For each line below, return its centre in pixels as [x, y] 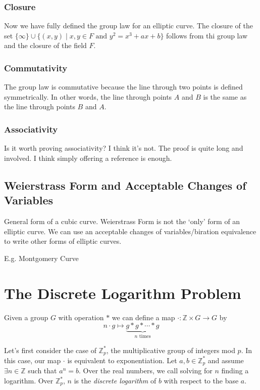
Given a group [26, 317]
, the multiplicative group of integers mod [171, 350]
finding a [235, 371]
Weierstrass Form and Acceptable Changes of [125, 185]
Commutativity [36, 68]
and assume [226, 360]
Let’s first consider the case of [50, 350]
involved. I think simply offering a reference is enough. [88, 158]
